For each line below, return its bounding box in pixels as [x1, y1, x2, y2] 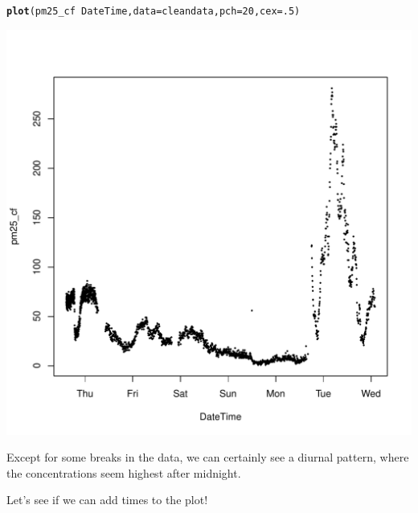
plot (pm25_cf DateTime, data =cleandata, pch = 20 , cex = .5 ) [6, 6, 301, 17]
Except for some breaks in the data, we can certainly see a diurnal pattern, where [6, 449, 409, 466]
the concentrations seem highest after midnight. [6, 464, 241, 481]
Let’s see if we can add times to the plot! [6, 491, 208, 508]
